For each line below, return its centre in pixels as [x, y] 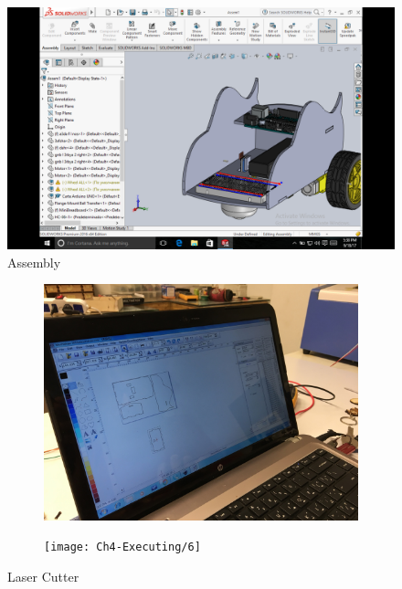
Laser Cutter [43, 577]
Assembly [34, 262]
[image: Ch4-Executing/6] [122, 547]
